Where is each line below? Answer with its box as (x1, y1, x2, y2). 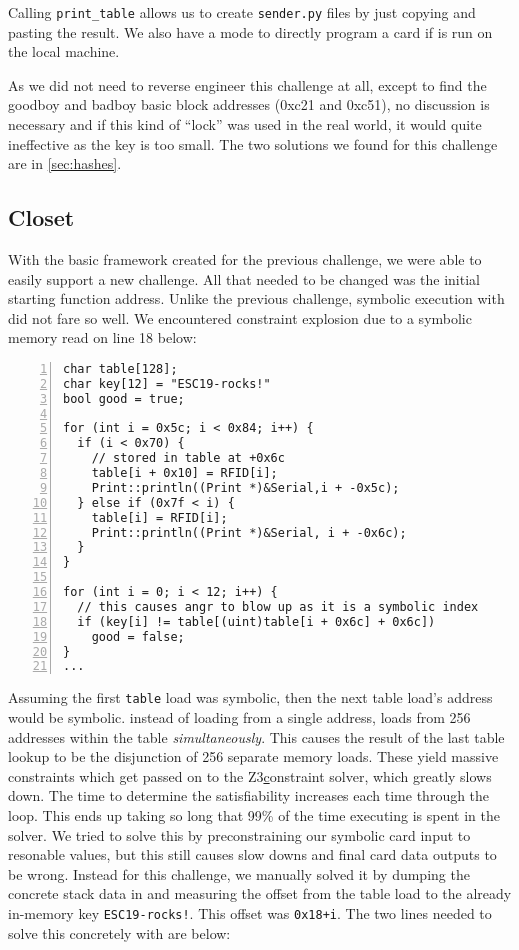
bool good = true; (63, 391, 185, 406)
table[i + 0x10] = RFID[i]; (91, 466, 278, 481)
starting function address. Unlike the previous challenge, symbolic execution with (8, 288, 505, 309)
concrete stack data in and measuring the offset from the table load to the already (8, 883, 512, 904)
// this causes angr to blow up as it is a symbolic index (77, 599, 479, 614)
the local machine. (8, 41, 120, 62)
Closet (8, 202, 75, 233)
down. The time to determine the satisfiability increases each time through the (8, 785, 490, 806)
